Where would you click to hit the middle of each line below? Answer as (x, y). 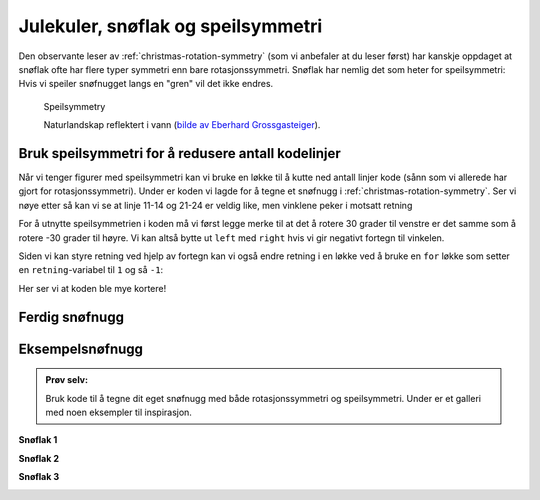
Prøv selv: (67, 380)
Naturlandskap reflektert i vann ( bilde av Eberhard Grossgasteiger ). (182, 125)
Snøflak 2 (39, 458)
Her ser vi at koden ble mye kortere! (92, 288)
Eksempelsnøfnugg (81, 348)
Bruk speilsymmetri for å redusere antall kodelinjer (180, 153)
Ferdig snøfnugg (71, 316)
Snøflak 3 (39, 477)
